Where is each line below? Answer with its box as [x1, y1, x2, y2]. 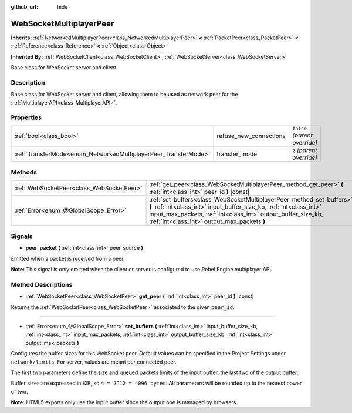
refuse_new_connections [216, 132, 286, 140]
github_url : [11, 4, 38, 10]
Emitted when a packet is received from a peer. [11, 255, 125, 262]
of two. [11, 388, 28, 395]
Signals [11, 232, 33, 240]
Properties [11, 113, 42, 122]
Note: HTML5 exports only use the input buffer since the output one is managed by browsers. [11, 399, 238, 406]
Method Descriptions [11, 280, 73, 288]
